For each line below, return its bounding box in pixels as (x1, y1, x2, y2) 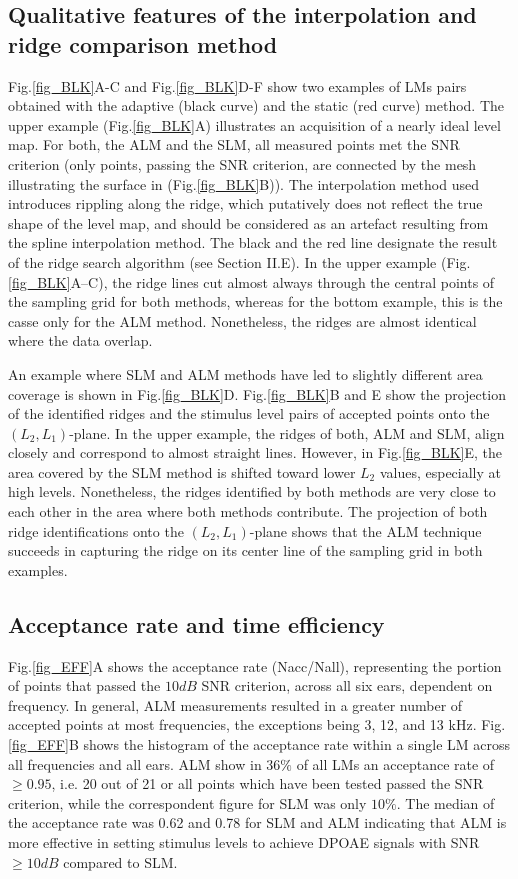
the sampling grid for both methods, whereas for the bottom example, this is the (8, 291, 503, 312)
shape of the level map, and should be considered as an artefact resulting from (8, 212, 489, 233)
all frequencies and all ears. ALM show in (8, 753, 262, 774)
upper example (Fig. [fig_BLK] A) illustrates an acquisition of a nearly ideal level (8, 114, 501, 135)
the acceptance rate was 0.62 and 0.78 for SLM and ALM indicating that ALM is (8, 812, 507, 833)
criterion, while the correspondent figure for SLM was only (8, 792, 367, 813)
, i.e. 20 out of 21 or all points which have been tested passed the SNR (51, 773, 484, 794)
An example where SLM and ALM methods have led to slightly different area (8, 363, 483, 384)
